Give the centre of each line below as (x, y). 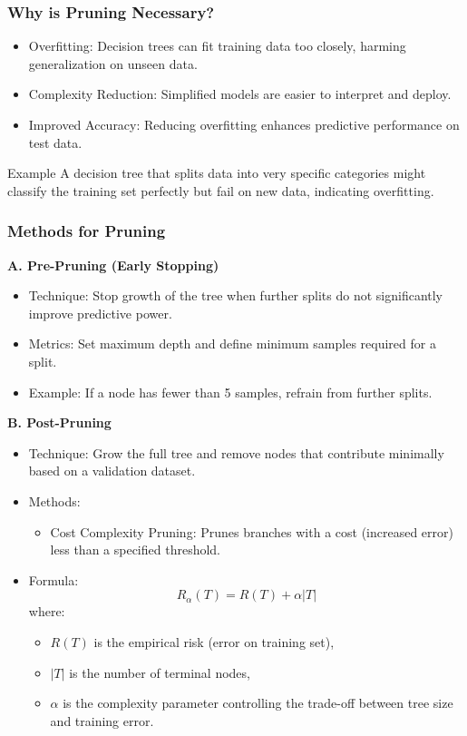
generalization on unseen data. (113, 63)
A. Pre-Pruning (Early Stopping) (113, 265)
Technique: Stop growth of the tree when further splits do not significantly (235, 295)
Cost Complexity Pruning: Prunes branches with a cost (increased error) (252, 531)
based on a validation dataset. (112, 471)
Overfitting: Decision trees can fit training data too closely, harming (217, 46)
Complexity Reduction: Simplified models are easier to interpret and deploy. (240, 94)
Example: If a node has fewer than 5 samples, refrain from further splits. (230, 392)
